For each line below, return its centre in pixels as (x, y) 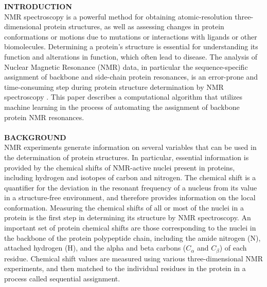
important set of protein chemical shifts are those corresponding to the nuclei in (130, 228)
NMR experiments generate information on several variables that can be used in (130, 147)
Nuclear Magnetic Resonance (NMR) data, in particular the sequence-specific (126, 66)
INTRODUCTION (38, 6)
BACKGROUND (35, 137)
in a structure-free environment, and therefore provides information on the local (130, 197)
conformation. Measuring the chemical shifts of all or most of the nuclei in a (124, 207)
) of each (233, 248)
